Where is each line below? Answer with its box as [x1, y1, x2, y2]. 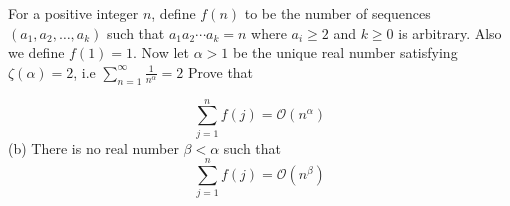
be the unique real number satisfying [232, 42, 458, 63]
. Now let [133, 42, 190, 63]
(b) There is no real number [8, 137, 179, 158]
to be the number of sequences [244, 3, 431, 23]
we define [8, 42, 65, 63]
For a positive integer [8, 3, 139, 23]
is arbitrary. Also [398, 22, 502, 43]
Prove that [187, 61, 254, 82]
